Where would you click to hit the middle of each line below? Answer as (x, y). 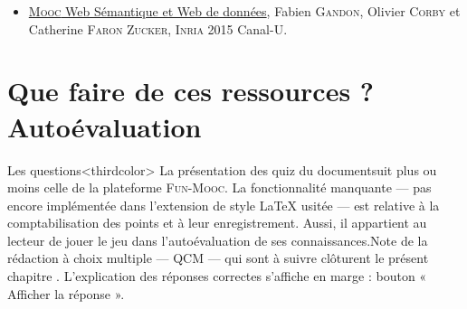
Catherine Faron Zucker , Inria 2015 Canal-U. (158, 28)
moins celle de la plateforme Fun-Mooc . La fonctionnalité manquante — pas (219, 187)
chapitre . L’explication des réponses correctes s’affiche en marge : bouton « (217, 276)
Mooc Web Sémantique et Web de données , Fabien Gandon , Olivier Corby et (244, 11)
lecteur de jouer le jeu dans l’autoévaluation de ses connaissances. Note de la (218, 240)
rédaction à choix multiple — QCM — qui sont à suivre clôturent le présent (218, 258)
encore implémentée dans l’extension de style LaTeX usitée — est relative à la (224, 205)
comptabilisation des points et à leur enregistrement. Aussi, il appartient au (217, 223)
